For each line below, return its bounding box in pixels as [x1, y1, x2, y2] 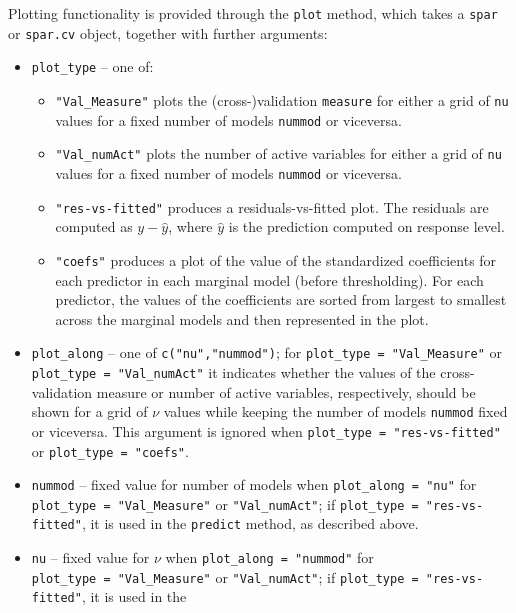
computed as [55, 216, 133, 237]
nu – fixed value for [31, 547, 150, 568]
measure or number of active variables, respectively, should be [96, 381, 476, 402]
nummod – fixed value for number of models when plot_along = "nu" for [31, 474, 477, 495]
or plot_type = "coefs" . [31, 440, 189, 461]
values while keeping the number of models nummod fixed [163, 401, 508, 422]
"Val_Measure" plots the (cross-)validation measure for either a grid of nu [55, 89, 509, 110]
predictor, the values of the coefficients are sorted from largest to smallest [55, 289, 507, 310]
